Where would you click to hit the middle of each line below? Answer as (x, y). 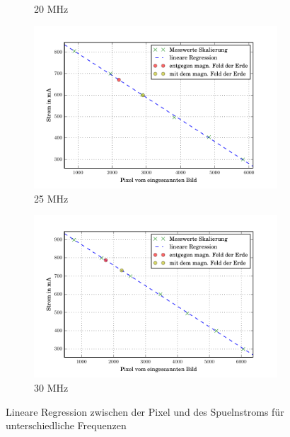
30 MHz (51, 388)
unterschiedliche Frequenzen (66, 425)
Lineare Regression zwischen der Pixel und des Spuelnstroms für (145, 411)
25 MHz (51, 198)
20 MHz (51, 8)
